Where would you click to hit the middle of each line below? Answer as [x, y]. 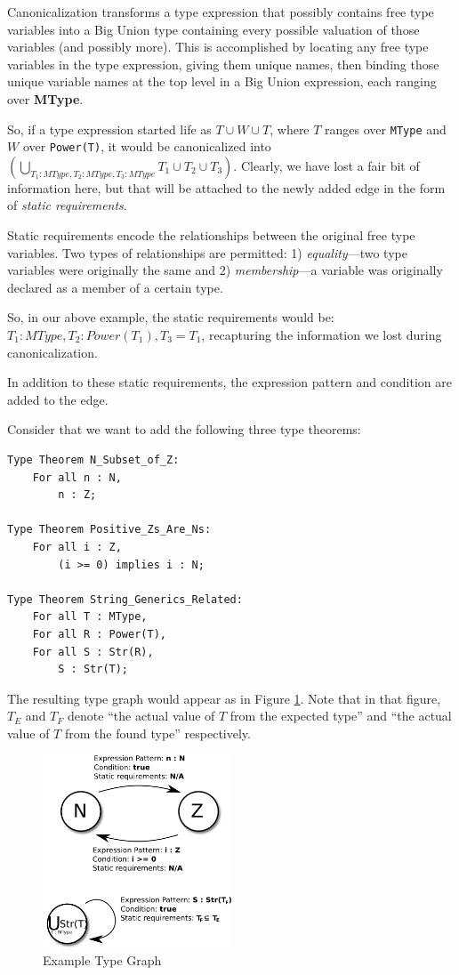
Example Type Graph [102, 960]
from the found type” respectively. [157, 733]
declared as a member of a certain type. [115, 287]
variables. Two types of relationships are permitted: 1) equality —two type [207, 252]
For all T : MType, [90, 617]
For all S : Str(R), [93, 652]
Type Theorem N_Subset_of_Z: [93, 460]
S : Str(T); [93, 669]
